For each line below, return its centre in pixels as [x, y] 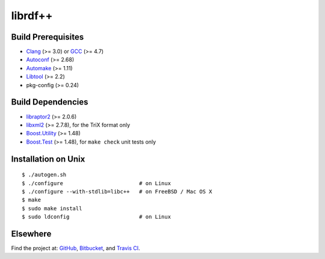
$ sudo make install [52, 208]
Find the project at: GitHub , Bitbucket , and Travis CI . [76, 248]
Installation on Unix [48, 159]
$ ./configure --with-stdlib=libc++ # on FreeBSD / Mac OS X [117, 191]
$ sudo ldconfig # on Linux [97, 217]
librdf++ [32, 16]
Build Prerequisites [48, 37]
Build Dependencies [50, 102]
